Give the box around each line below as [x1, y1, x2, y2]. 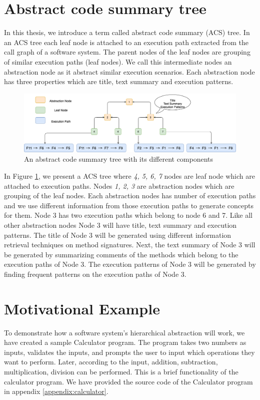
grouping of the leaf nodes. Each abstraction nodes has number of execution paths [4, 190, 256, 201]
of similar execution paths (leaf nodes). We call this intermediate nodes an [4, 56, 232, 67]
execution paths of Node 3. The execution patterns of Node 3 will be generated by [4, 259, 256, 269]
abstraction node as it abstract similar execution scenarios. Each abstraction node [4, 66, 255, 77]
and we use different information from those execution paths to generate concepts [4, 200, 253, 210]
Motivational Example [4, 298, 160, 318]
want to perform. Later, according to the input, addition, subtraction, [4, 356, 218, 367]
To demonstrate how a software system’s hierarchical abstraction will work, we [4, 327, 245, 337]
